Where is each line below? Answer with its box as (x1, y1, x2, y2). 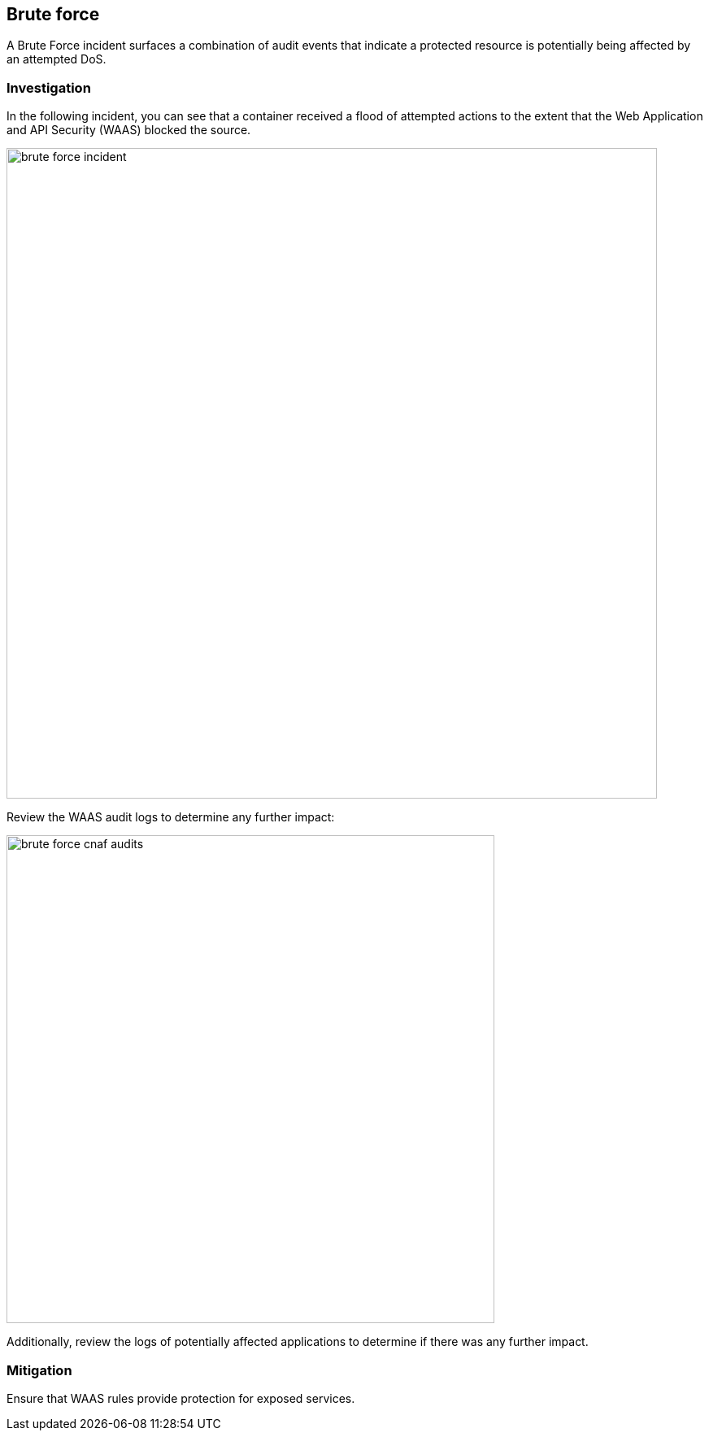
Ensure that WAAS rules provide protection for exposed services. (7, 1391, 355, 1405)
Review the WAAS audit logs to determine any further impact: (7, 810, 335, 825)
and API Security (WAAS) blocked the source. (7, 123, 251, 137)
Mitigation (7, 1361, 72, 1378)
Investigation (7, 79, 91, 96)
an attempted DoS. (7, 52, 107, 67)
